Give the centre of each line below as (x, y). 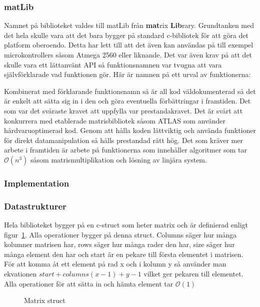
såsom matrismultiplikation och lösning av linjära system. (119, 159)
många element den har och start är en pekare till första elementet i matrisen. (124, 254)
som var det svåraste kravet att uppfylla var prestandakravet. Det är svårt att (123, 110)
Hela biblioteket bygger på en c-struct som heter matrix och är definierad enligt (126, 224)
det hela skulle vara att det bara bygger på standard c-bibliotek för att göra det (126, 35)
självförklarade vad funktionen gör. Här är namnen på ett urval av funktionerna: (127, 74)
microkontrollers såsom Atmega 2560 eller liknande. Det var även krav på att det (128, 54)
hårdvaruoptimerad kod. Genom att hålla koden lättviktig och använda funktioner (130, 130)
